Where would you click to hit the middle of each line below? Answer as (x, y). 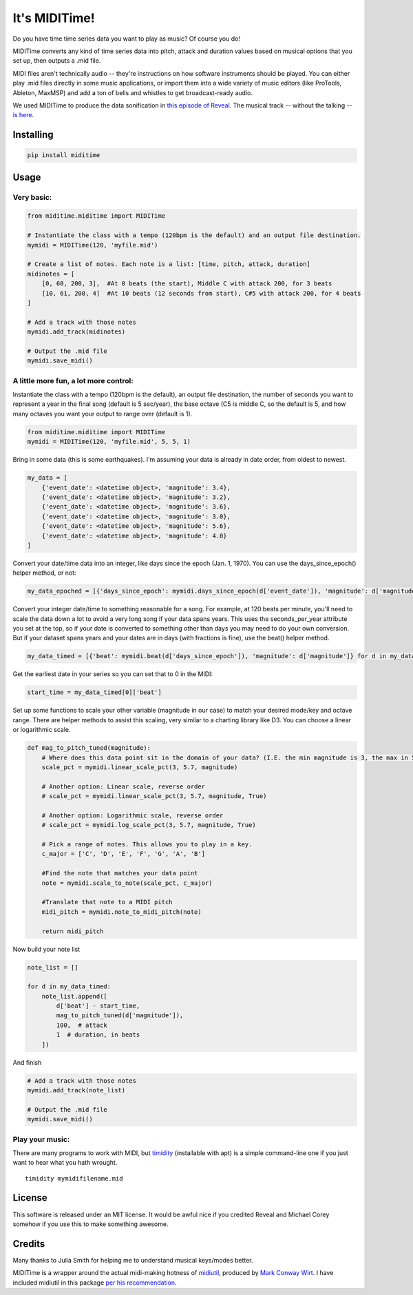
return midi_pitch (73, 931)
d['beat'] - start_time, (98, 1006)
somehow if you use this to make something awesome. (91, 1224)
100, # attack (82, 1025)
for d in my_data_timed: (69, 987)
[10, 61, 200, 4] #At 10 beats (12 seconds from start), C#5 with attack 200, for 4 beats (201, 293)
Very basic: (32, 197)
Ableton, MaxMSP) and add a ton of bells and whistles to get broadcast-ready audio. (133, 92)
